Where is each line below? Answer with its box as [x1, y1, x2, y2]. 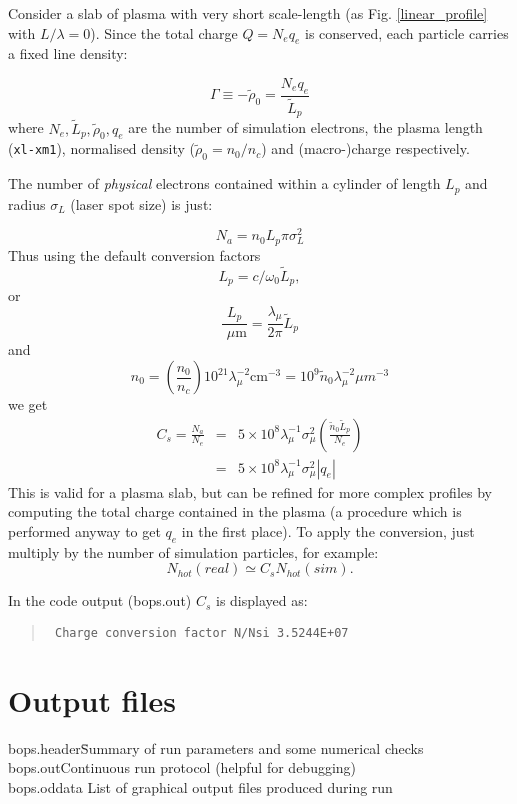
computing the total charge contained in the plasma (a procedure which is [8, 501, 462, 522]
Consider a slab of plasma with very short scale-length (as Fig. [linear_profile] [8, 3, 488, 23]
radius [8, 193, 46, 214]
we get [8, 394, 48, 414]
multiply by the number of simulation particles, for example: [8, 541, 379, 562]
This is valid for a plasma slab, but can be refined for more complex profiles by [8, 481, 492, 502]
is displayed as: [216, 590, 308, 611]
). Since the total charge [90, 22, 238, 43]
